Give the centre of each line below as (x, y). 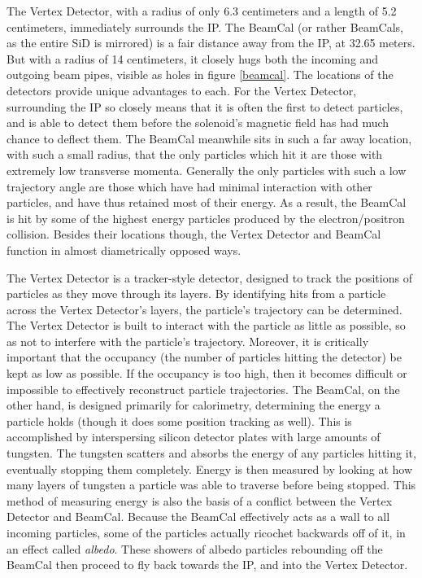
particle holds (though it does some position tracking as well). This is (179, 420)
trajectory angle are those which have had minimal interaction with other (189, 186)
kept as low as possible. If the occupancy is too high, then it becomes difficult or (207, 373)
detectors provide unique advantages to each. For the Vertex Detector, (182, 90)
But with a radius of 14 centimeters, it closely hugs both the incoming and (193, 58)
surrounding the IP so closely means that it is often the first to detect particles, (205, 106)
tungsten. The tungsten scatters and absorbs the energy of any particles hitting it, (211, 453)
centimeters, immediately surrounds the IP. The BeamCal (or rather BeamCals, (205, 26)
